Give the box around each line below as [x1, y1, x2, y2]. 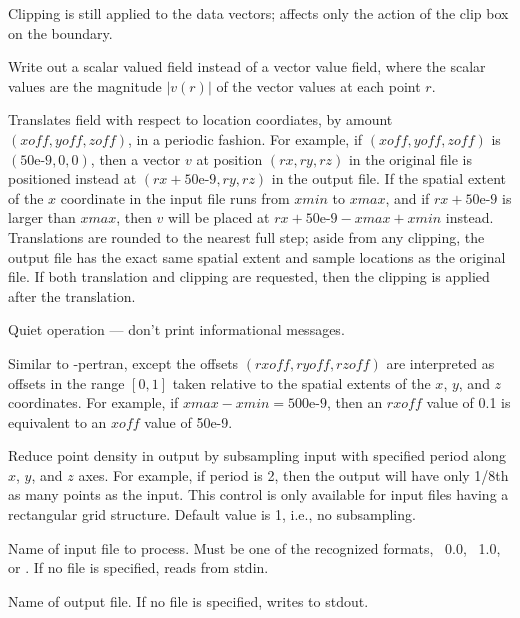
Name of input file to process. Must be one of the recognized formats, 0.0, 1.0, [8, 537, 501, 558]
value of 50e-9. [144, 411, 233, 432]
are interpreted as [386, 352, 495, 373]
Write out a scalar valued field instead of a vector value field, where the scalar [8, 56, 486, 77]
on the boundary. [8, 22, 113, 43]
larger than [8, 207, 76, 228]
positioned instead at [8, 168, 137, 189]
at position [196, 148, 263, 169]
